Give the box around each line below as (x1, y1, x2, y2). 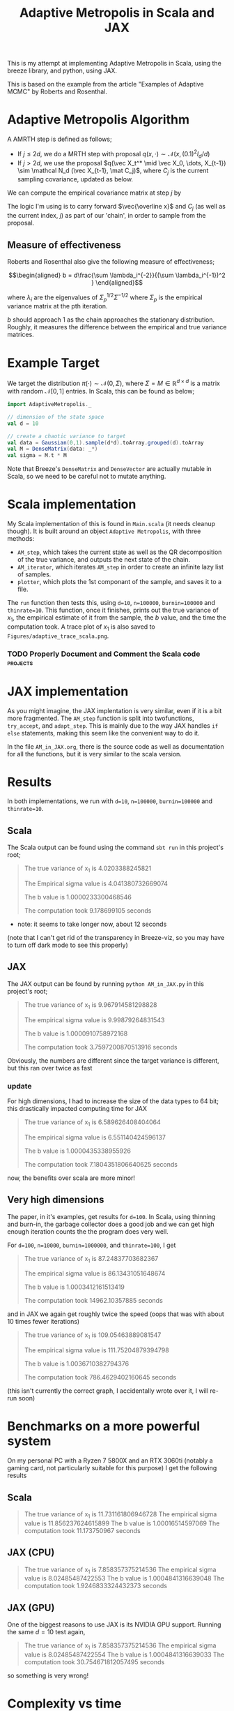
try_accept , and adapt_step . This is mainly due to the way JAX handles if (7, 721, 219, 730)
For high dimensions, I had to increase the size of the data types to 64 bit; (7, 1097, 219, 1105)
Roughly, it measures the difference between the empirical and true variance (7, 323, 227, 331)
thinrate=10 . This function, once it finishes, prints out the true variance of (7, 606, 219, 615)
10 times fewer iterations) (7, 1317, 80, 1326)
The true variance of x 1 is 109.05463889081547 (24, 1331, 162, 1341)
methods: (7, 535, 35, 543)
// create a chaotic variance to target (7, 433, 127, 440)
